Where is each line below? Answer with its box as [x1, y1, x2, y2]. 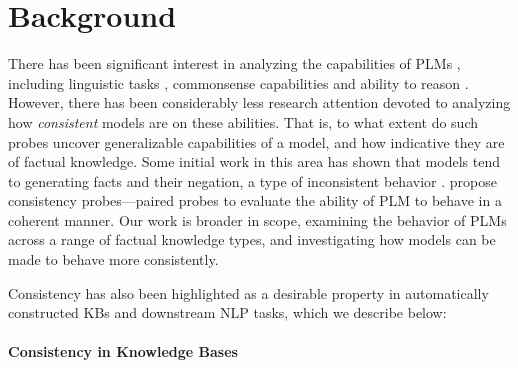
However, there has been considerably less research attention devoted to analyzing [8, 92, 511, 113]
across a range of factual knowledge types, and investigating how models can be [8, 229, 496, 250]
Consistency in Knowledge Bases [8, 341, 238, 362]
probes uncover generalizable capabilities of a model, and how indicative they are [8, 131, 505, 152]
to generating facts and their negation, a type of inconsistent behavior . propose [8, 170, 497, 191]
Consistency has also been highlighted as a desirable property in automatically [8, 282, 489, 303]
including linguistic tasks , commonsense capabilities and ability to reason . [8, 72, 469, 93]
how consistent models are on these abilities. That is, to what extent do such [8, 111, 478, 132]
